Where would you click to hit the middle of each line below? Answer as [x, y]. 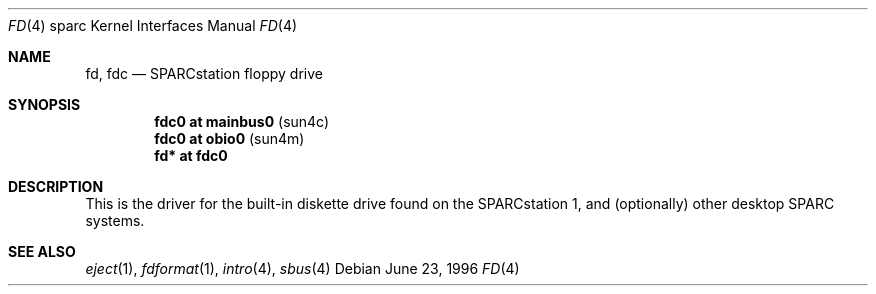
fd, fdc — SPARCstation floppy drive [204, 73]
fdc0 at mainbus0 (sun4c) [242, 121]
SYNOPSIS [44, 104]
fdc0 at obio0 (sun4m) [229, 138]
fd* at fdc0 [191, 155]
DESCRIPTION [56, 186]
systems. [115, 220]
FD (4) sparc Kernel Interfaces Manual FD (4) [153, 25]
